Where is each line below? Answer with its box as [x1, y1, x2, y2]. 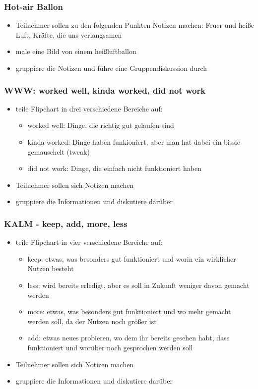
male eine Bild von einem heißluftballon [15, 46, 136, 56]
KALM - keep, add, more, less [4, 217, 128, 229]
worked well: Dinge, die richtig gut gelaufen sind [27, 120, 174, 130]
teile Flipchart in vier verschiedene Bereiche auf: [15, 237, 163, 247]
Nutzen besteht [27, 263, 74, 274]
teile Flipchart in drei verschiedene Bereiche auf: [15, 103, 163, 113]
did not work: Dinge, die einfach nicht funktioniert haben [27, 163, 201, 173]
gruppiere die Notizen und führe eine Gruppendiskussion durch [15, 63, 207, 73]
